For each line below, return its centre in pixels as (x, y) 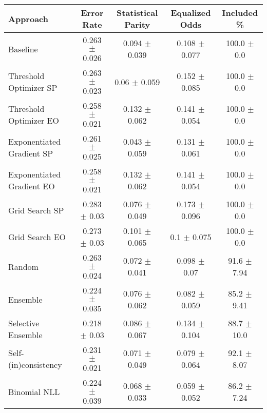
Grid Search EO (37, 237)
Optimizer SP (33, 87)
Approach (28, 18)
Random (23, 266)
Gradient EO (32, 186)
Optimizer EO (34, 120)
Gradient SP (31, 153)
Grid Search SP (36, 210)
